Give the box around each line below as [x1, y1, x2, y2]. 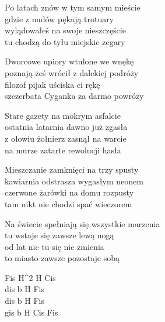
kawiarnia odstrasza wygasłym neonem [5, 174, 143, 187]
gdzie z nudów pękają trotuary [5, 12, 114, 25]
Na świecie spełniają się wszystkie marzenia [5, 217, 160, 229]
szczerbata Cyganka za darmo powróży [5, 90, 144, 102]
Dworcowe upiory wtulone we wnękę [5, 55, 134, 67]
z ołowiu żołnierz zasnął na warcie [5, 132, 127, 144]
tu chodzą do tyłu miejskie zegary [5, 35, 125, 47]
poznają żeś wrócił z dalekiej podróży [5, 66, 139, 78]
